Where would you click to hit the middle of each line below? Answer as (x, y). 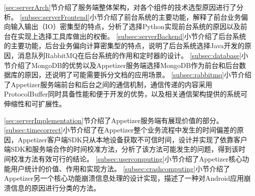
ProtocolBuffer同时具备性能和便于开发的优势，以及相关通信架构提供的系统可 (126, 94)
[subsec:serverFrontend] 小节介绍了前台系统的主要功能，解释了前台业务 (130, 16)
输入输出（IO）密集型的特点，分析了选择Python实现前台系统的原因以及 (125, 26)
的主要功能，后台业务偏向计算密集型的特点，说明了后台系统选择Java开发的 (124, 46)
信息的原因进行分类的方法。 (55, 187)
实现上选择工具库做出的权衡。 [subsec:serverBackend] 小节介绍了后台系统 (132, 36)
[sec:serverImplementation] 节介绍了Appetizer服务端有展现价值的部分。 (113, 120)
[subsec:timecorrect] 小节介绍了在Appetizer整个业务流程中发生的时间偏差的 (120, 130)
